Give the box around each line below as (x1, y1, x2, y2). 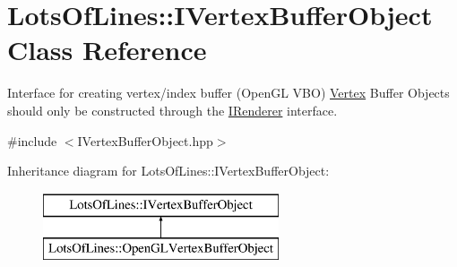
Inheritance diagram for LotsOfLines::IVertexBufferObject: (7, 161, 330, 180)
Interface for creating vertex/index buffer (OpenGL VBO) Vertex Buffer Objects (7, 83, 450, 102)
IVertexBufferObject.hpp (77, 131, 213, 150)
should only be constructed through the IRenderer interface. (7, 100, 338, 119)
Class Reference (7, 31, 207, 68)
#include (7, 131, 57, 150)
